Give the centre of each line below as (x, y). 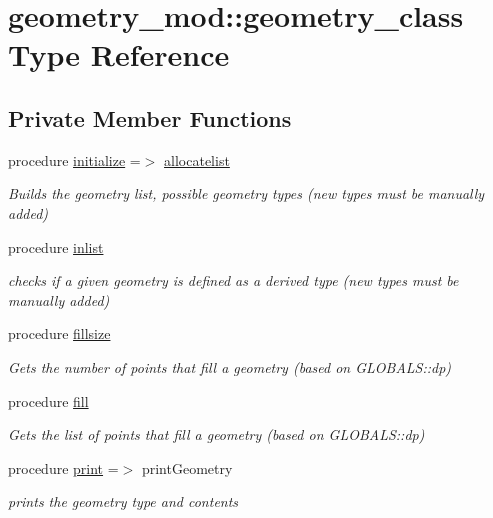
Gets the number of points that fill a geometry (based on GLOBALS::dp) (230, 366)
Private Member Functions (150, 117)
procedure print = (63, 467)
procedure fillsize (59, 333)
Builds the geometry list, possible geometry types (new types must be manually (246, 193)
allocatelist (197, 159)
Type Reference (119, 54)
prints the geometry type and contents (123, 501)
